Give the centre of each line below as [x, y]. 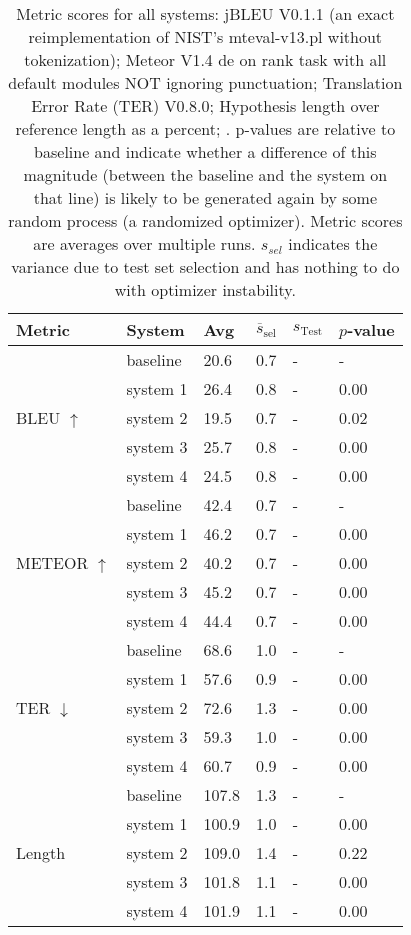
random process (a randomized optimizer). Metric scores [205, 220]
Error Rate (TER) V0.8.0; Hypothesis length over [205, 105]
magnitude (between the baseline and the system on [205, 174]
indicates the [333, 243]
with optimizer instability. [205, 289]
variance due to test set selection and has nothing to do [205, 266]
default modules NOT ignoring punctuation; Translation [205, 82]
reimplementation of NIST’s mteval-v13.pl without [205, 36]
